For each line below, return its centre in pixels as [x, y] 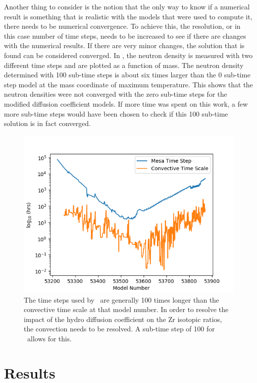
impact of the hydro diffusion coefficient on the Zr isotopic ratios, [123, 319]
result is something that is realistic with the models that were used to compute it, [128, 16]
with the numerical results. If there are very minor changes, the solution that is [124, 45]
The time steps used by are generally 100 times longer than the [122, 299]
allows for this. [49, 338]
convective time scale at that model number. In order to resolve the [126, 309]
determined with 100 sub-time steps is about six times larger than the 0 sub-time [127, 75]
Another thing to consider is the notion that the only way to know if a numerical [127, 6]
